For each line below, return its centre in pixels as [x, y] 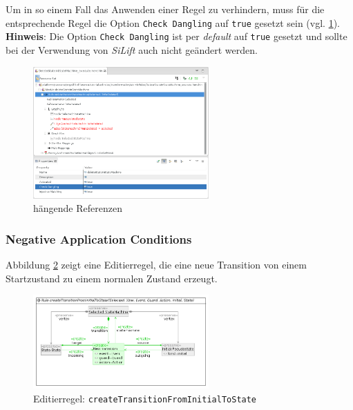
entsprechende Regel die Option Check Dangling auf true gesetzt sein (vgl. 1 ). [173, 22]
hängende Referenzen [78, 208]
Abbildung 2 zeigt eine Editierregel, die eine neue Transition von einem [156, 265]
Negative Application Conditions [99, 238]
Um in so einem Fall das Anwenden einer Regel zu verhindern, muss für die [165, 9]
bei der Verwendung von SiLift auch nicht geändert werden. [132, 49]
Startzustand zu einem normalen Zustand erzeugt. [112, 278]
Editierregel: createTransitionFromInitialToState [145, 398]
